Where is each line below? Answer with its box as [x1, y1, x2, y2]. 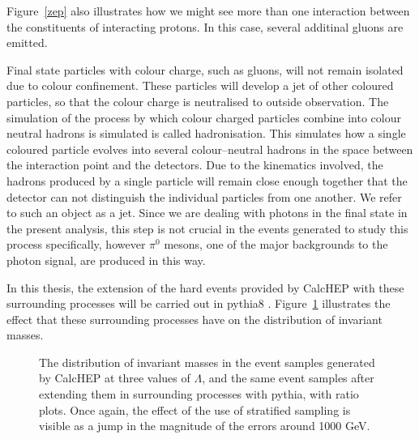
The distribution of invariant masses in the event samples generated [39, 353, 375, 370]
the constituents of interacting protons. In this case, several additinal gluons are [6, 18, 404, 35]
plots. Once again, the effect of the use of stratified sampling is [39, 401, 351, 418]
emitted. [6, 34, 48, 51]
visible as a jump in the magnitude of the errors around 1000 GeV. [39, 417, 370, 434]
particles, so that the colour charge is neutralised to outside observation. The [6, 92, 389, 109]
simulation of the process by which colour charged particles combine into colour [6, 109, 401, 126]
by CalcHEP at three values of [39, 369, 190, 386]
